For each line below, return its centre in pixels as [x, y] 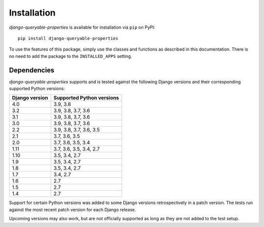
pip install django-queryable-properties [68, 38]
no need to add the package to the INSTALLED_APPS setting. [70, 56]
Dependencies [32, 70]
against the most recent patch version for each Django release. [73, 209]
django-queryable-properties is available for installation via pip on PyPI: [82, 27]
